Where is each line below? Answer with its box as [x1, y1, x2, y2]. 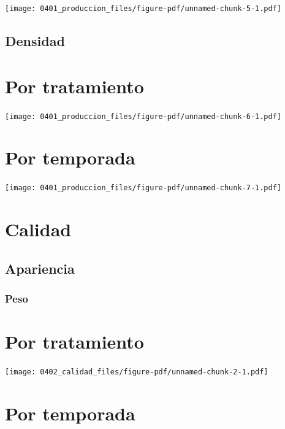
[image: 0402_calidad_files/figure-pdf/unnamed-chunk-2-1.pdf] [5, 368, 268, 377]
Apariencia [5, 258, 75, 277]
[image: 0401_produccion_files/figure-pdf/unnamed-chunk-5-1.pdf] [5, 4, 282, 13]
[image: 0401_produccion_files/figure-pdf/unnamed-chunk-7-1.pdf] [5, 184, 282, 193]
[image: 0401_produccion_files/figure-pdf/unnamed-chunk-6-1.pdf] [5, 112, 282, 121]
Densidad [5, 31, 65, 50]
